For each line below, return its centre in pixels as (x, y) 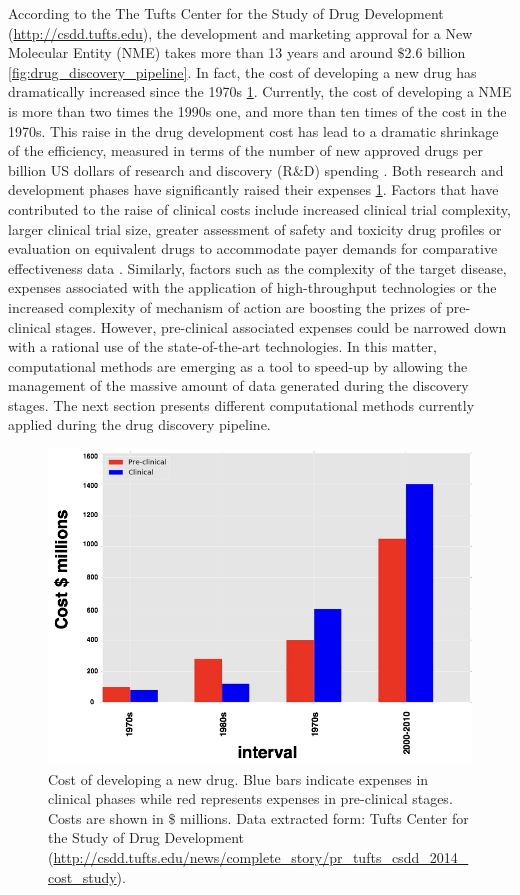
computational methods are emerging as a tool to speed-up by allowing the (238, 365)
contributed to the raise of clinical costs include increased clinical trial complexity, (259, 208)
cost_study (82, 876)
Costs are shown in (106, 817)
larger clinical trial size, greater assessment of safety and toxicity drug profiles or (255, 228)
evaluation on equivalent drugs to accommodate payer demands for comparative (253, 248)
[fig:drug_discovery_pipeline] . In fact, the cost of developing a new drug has (242, 71)
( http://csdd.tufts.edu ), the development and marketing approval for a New (240, 32)
